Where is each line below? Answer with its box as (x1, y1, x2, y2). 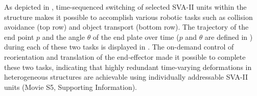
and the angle (42, 31, 85, 42)
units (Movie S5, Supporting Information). (4, 81, 137, 92)
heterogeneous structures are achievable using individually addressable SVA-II (4, 71, 248, 82)
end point (4, 31, 34, 42)
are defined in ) (204, 31, 253, 42)
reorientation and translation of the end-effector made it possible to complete (4, 51, 246, 62)
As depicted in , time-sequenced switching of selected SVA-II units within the (4, 2, 247, 12)
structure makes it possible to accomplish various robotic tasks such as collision (4, 11, 253, 22)
